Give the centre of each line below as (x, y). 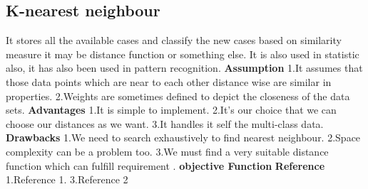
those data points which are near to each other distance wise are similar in (169, 81)
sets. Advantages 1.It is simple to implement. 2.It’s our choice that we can (171, 110)
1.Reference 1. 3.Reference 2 (67, 179)
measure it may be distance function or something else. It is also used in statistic (183, 54)
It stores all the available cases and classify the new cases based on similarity (174, 40)
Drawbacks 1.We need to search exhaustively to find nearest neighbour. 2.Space (183, 137)
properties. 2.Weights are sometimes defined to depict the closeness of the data (178, 96)
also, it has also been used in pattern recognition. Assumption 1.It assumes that (184, 68)
